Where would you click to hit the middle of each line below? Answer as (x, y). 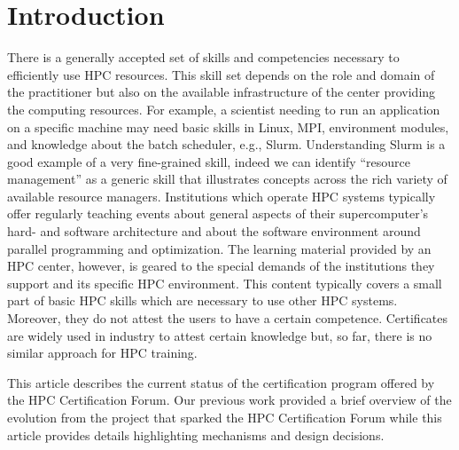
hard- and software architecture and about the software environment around (214, 231)
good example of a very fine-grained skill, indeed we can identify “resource (209, 161)
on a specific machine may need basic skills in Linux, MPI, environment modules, (228, 126)
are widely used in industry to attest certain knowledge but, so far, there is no (220, 335)
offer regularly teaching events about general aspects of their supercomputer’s (218, 213)
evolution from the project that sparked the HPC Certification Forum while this (225, 417)
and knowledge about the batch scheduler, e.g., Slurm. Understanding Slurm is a (226, 144)
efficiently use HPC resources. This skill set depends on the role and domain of (221, 74)
